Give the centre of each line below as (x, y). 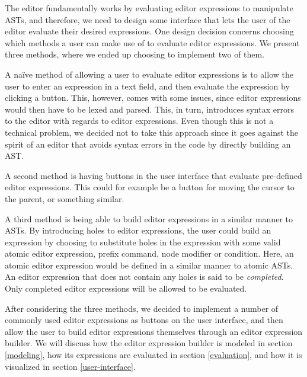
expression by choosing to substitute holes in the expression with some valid (143, 242)
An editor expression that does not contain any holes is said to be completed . (144, 277)
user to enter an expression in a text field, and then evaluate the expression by (147, 86)
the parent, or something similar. (65, 198)
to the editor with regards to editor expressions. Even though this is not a (139, 121)
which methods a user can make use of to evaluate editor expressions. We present (152, 42)
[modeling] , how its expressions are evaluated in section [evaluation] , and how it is (153, 355)
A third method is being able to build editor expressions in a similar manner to (149, 218)
